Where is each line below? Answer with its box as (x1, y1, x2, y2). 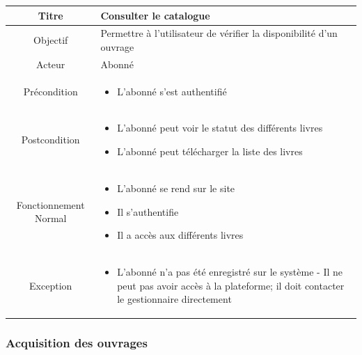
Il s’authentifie (117, 204, 179, 219)
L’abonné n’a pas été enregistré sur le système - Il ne (117, 264, 343, 278)
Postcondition (21, 132, 80, 147)
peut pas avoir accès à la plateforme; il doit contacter (117, 278, 345, 292)
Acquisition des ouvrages (6, 334, 148, 352)
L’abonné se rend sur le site (117, 180, 235, 195)
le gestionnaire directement (117, 292, 232, 306)
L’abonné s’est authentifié (117, 84, 227, 98)
